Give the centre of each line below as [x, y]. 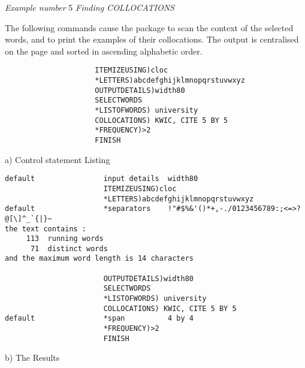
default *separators [78, 209]
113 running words [65, 239]
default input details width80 [102, 179]
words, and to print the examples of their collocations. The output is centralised [152, 39]
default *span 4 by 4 [99, 319]
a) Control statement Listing [58, 159]
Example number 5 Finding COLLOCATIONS [90, 7]
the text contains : [46, 229]
